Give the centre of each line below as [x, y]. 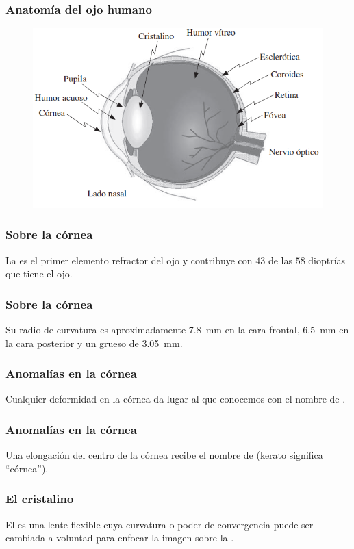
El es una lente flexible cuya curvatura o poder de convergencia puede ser [160, 524]
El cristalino [40, 499]
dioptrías [327, 260]
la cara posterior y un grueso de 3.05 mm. [94, 343]
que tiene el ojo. [39, 273]
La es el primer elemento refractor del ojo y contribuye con [129, 260]
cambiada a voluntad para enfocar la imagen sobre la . [120, 538]
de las [280, 260]
